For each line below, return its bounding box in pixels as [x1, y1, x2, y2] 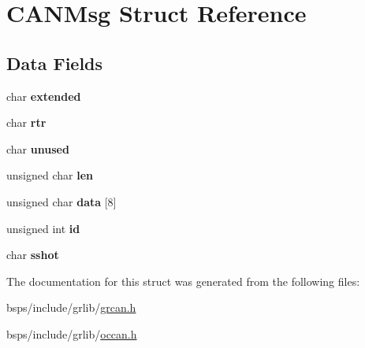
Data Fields [6, 50, 103, 75]
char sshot [6, 246, 59, 263]
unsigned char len [6, 167, 93, 183]
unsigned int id [6, 220, 80, 236]
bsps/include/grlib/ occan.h [6, 325, 137, 342]
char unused [6, 140, 69, 157]
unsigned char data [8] [6, 193, 117, 209]
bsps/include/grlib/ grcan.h [6, 299, 136, 316]
